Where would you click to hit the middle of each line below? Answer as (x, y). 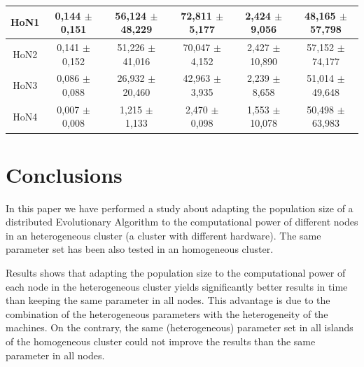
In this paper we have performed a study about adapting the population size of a (180, 208)
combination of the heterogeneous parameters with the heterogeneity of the (167, 313)
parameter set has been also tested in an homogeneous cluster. (140, 249)
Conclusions (64, 174)
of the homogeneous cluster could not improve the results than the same (161, 341)
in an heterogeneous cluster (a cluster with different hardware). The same (163, 235)
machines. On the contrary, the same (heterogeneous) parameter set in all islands (180, 327)
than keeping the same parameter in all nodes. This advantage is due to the (168, 300)
